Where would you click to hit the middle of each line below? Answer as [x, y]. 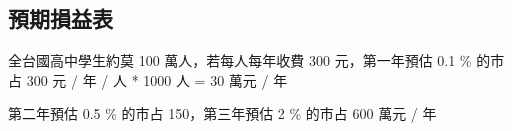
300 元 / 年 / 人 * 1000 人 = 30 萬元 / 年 [157, 79]
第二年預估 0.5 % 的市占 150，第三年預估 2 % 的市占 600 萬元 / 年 [222, 113]
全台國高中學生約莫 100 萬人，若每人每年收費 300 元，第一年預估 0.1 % [240, 60]
